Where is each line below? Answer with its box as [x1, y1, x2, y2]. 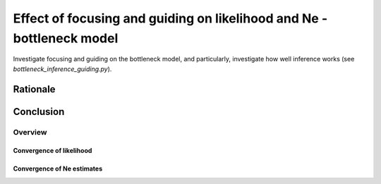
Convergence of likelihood [13, 147, 92, 155]
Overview [13, 127, 47, 137]
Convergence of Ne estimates [13, 164, 103, 173]
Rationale [13, 83, 56, 95]
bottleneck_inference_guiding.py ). [13, 64, 112, 73]
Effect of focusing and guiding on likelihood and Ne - [13, 11, 328, 26]
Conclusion [13, 106, 65, 118]
